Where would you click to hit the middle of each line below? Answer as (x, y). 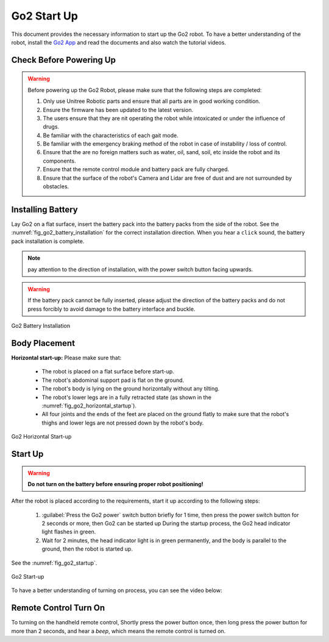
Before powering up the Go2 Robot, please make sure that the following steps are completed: (145, 90)
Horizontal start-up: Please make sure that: (66, 358)
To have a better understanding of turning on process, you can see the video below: (117, 590)
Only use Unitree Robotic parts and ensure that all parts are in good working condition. (152, 101)
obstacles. (56, 186)
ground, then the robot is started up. (87, 549)
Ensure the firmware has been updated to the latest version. (118, 110)
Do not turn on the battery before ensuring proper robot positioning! (115, 484)
